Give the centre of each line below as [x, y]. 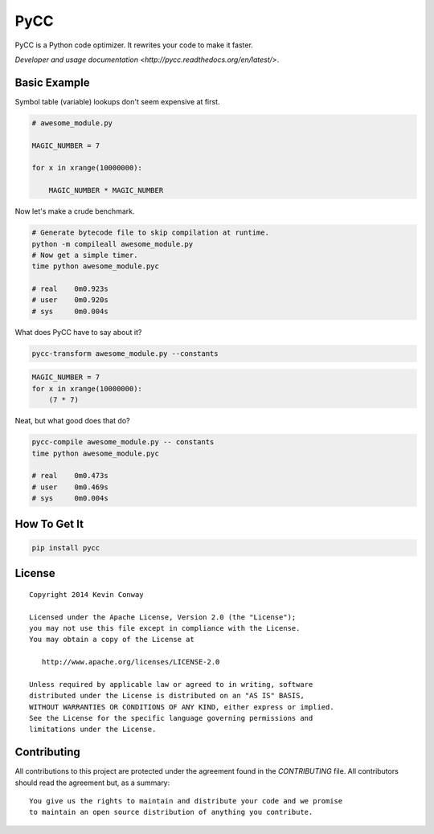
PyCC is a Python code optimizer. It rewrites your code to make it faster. [134, 45]
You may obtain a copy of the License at [112, 640]
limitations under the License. [93, 730]
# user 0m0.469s [70, 487]
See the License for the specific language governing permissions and [171, 718]
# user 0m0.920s [70, 300]
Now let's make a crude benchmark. [75, 211]
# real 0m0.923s [70, 289]
